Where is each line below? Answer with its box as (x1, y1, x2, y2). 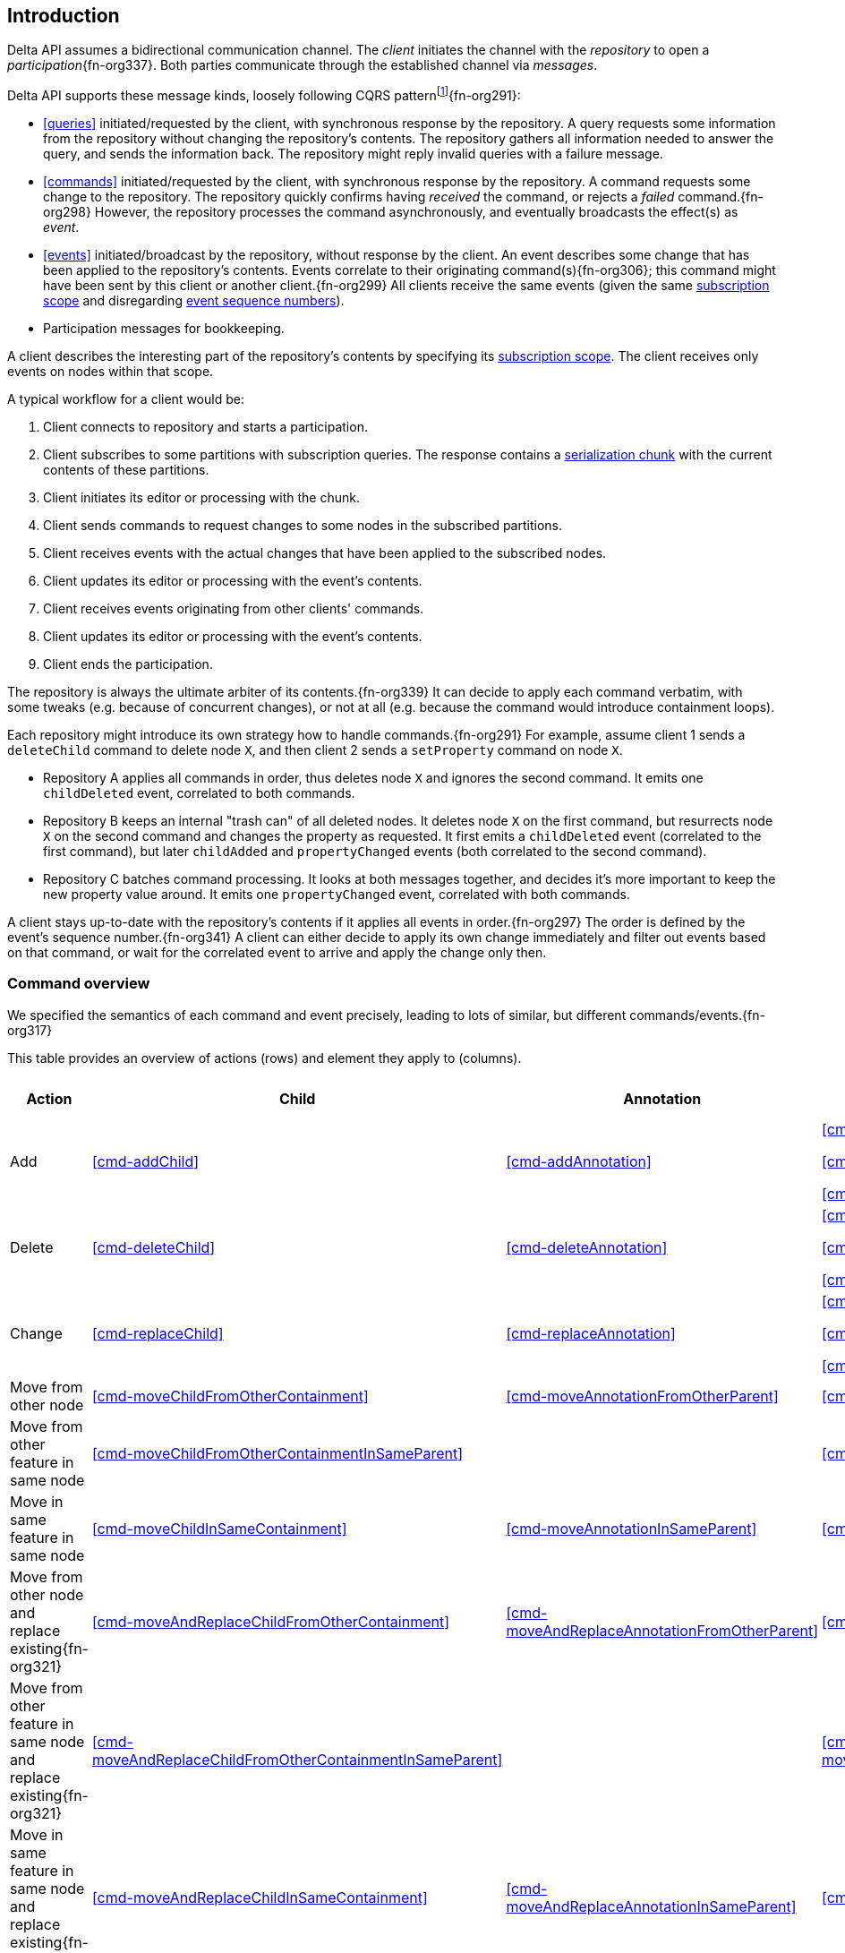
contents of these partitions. (43, 462, 209, 478)
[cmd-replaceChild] (91, 1323, 224, 1342)
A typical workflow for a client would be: (7, 391, 244, 407)
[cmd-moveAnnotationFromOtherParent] (506, 1386, 779, 1405)
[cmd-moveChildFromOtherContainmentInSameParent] (91, 1443, 464, 1462)
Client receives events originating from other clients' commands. (43, 601, 424, 617)
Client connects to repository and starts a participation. (43, 419, 368, 435)
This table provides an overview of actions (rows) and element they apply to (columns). (7, 1049, 522, 1066)
